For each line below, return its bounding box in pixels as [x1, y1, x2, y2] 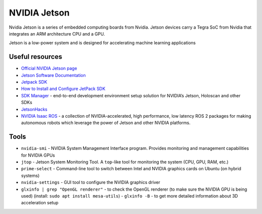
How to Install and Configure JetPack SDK [21, 86, 106, 92]
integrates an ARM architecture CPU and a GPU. [9, 31, 105, 36]
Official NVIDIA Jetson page [21, 66, 77, 71]
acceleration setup [21, 200, 59, 206]
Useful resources [9, 53, 63, 61]
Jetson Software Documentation [21, 72, 86, 78]
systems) [21, 173, 40, 178]
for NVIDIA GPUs [21, 152, 55, 158]
